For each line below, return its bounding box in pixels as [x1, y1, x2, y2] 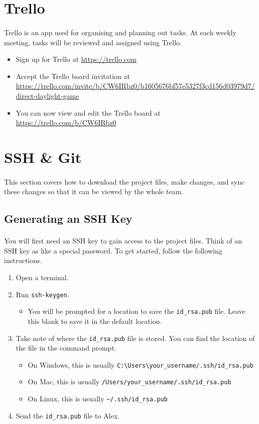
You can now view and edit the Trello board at [16, 107, 161, 118]
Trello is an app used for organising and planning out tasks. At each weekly [4, 27, 236, 37]
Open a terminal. [16, 272, 69, 283]
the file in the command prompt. [16, 343, 116, 353]
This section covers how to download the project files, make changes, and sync [4, 176, 245, 187]
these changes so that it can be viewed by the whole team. [4, 186, 184, 197]
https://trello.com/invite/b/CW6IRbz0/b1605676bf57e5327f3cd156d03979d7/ [16, 80, 255, 91]
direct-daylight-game [16, 90, 79, 101]
